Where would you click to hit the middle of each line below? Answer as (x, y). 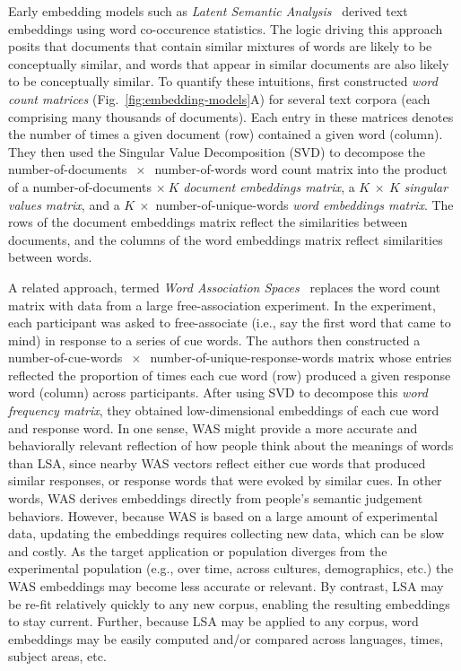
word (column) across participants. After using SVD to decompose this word (218, 392)
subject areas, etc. (57, 656)
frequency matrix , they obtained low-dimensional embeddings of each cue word (224, 410)
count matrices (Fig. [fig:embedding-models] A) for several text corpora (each (219, 98)
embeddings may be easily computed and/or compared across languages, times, (226, 638)
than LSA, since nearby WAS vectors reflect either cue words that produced (217, 462)
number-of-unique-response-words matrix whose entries (301, 357)
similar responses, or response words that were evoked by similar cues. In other (225, 480)
